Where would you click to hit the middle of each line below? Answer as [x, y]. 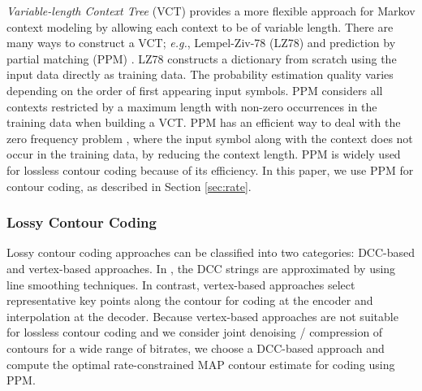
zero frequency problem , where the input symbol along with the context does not [210, 138]
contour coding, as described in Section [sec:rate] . [129, 186]
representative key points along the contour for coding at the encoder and [190, 300]
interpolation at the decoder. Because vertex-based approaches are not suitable [202, 316]
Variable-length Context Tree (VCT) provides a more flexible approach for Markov [211, 11]
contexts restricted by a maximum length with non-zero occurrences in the [192, 106]
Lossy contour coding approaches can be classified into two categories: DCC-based [211, 252]
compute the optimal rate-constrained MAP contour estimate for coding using [201, 364]
